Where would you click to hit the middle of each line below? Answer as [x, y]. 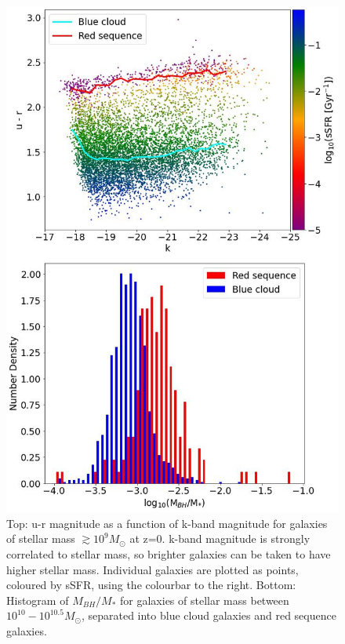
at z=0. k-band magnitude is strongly [220, 538]
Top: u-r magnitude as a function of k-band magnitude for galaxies [167, 523]
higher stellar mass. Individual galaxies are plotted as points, [153, 569]
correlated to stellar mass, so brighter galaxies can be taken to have [169, 553]
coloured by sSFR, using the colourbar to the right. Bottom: [151, 585]
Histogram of [38, 600]
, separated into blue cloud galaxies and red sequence [209, 615]
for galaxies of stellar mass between [205, 600]
